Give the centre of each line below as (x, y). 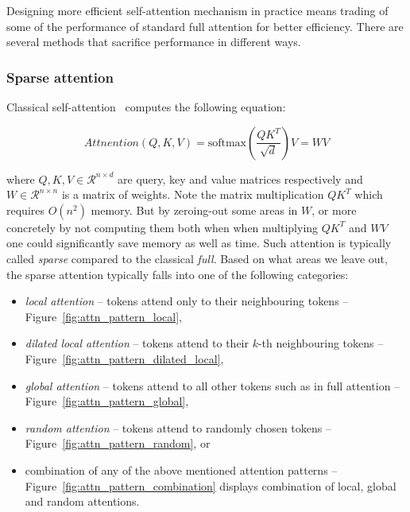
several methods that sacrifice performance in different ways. (154, 42)
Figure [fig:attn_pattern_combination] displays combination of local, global (211, 485)
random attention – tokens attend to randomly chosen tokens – (178, 427)
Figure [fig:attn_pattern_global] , (107, 401)
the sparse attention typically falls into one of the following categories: (178, 274)
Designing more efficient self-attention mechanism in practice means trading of (197, 10)
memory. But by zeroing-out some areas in (194, 209)
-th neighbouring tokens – (321, 343)
